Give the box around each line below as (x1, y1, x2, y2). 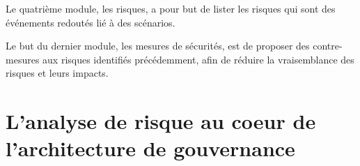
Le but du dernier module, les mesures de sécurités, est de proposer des (6, 38, 310, 53)
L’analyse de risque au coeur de (6, 107, 316, 135)
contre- (313, 38, 343, 53)
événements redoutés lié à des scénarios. (6, 15, 175, 29)
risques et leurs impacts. (6, 66, 109, 80)
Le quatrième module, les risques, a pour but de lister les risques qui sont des (6, 1, 336, 15)
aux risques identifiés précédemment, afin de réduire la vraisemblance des (42, 52, 354, 66)
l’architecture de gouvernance (6, 134, 295, 163)
